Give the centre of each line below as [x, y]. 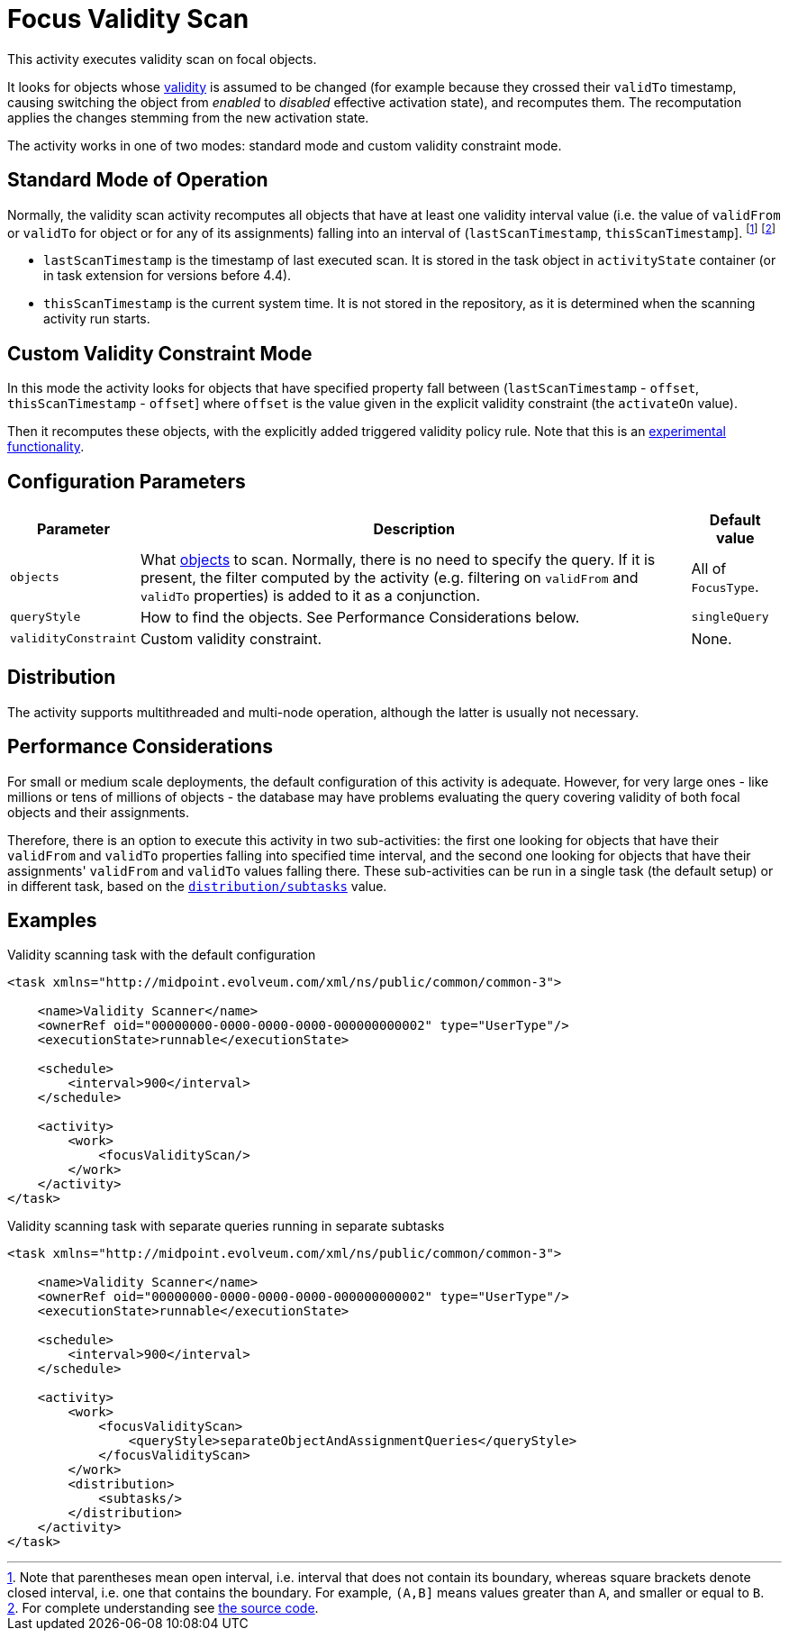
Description [414, 528]
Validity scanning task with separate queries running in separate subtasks [226, 1226]
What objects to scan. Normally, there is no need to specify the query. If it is [398, 559]
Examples [52, 921]
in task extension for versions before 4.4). [168, 276]
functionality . [46, 447]
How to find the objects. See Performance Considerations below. [360, 617]
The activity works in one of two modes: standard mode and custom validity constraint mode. [285, 145]
